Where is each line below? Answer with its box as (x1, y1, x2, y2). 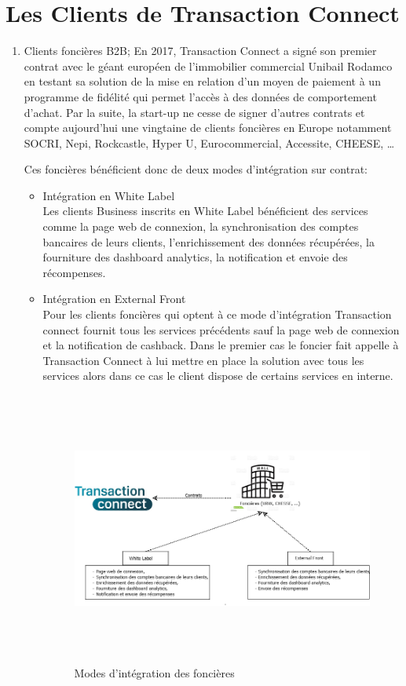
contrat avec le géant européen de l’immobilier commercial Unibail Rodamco (24, 57, 393, 74)
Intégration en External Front (42, 290, 186, 307)
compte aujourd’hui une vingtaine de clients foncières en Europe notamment (24, 119, 392, 136)
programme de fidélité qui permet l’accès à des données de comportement (24, 88, 377, 104)
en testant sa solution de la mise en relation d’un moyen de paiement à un (24, 73, 381, 89)
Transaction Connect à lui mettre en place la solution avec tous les (42, 352, 364, 368)
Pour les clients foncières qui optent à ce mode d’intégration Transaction (42, 306, 392, 323)
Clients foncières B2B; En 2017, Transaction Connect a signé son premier (24, 42, 377, 59)
